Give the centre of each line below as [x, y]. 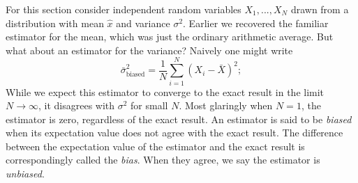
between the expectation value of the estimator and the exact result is [155, 146]
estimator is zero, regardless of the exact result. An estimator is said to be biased [179, 119]
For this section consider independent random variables [124, 9]
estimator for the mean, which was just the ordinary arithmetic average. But [170, 37]
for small [149, 105]
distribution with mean [55, 23]
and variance [143, 23]
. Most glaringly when [226, 105]
